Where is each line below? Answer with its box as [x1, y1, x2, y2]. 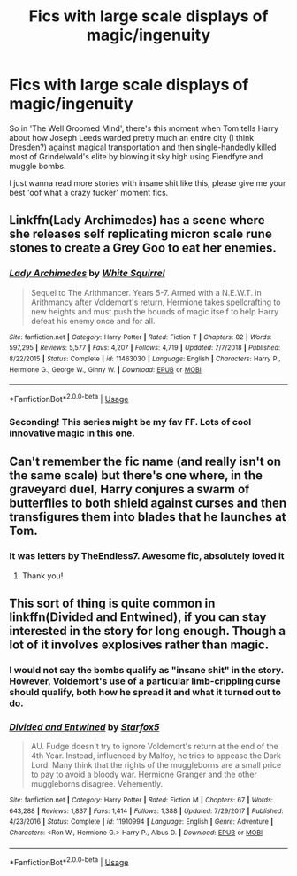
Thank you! [21, 570, 64, 581]
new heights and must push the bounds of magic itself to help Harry [30, 306, 279, 316]
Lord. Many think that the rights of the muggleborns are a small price [30, 760, 282, 771]
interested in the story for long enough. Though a [9, 623, 286, 639]
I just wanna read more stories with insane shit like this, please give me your [9, 177, 286, 188]
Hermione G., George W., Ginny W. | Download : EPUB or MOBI [9, 365, 202, 374]
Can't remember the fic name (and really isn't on [9, 454, 281, 469]
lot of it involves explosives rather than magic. [9, 637, 270, 652]
